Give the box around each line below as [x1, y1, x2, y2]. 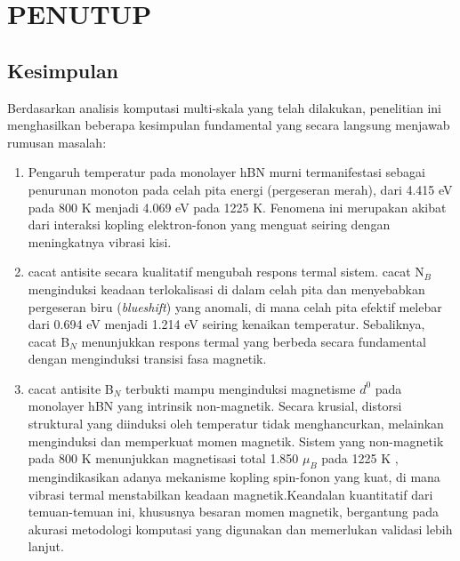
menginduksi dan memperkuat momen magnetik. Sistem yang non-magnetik [28, 431, 444, 450]
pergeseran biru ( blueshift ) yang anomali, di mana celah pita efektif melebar [28, 297, 442, 316]
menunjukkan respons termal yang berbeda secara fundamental [81, 332, 426, 350]
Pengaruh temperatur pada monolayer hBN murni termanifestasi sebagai [28, 163, 425, 181]
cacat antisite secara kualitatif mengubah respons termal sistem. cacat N [28, 262, 424, 281]
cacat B [28, 332, 70, 350]
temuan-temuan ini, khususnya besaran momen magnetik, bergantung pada [28, 502, 439, 521]
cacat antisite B [28, 379, 114, 397]
